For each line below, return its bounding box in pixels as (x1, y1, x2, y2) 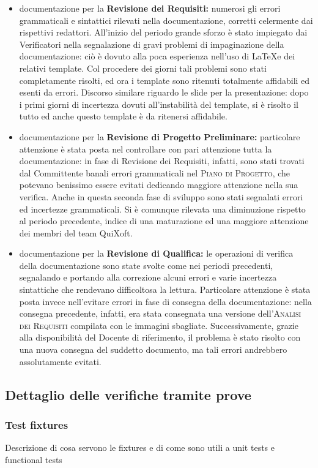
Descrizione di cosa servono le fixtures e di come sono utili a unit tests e (5, 441, 275, 454)
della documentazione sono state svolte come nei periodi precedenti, (19, 259, 273, 271)
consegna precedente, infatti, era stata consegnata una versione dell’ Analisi (19, 307, 301, 320)
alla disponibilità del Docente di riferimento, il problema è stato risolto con (19, 331, 301, 344)
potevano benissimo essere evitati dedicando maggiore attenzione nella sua (19, 178, 298, 191)
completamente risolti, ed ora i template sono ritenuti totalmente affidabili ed (19, 74, 310, 86)
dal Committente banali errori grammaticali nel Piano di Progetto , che (19, 166, 290, 179)
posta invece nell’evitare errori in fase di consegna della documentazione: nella (19, 295, 312, 308)
